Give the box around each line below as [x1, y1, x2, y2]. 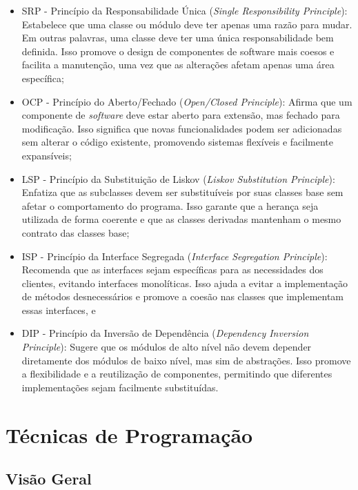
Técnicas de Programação [6, 420, 253, 449]
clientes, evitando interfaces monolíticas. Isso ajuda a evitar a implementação [21, 275, 348, 290]
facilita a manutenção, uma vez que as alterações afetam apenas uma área [21, 57, 335, 72]
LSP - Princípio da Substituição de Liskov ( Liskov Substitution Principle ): [21, 171, 335, 186]
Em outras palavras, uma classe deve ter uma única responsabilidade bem [21, 30, 334, 45]
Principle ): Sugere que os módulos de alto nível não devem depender [21, 340, 312, 354]
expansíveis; [21, 148, 72, 162]
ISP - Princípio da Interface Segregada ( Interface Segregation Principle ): [21, 248, 328, 263]
